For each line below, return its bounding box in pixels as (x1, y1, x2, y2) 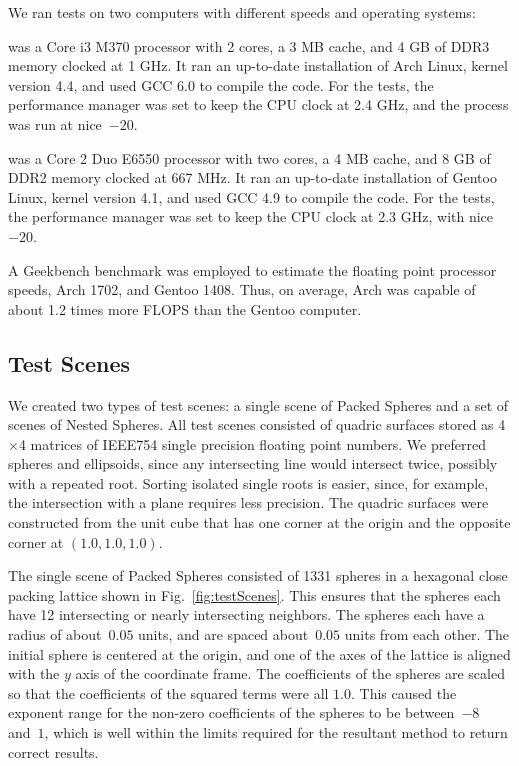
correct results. (8, 741, 99, 762)
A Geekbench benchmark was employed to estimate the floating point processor (8, 259, 497, 280)
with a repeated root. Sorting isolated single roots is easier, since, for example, (8, 472, 489, 493)
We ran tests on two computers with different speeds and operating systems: (8, 2, 476, 22)
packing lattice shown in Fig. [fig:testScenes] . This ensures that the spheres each (8, 584, 501, 605)
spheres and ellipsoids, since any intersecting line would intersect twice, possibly (8, 453, 498, 474)
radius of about (8, 624, 102, 645)
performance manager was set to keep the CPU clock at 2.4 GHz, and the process (8, 94, 509, 115)
